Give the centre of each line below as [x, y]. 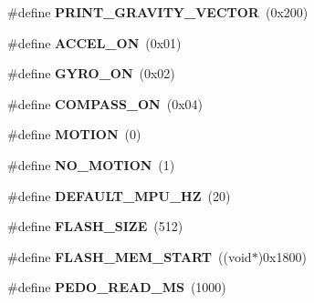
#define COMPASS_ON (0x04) [105, 103]
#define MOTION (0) [74, 134]
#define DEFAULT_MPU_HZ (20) [119, 195]
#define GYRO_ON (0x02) [91, 73]
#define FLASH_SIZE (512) [95, 226]
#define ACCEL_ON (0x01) [94, 42]
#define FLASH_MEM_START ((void [130, 256]
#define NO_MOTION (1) [91, 164]
